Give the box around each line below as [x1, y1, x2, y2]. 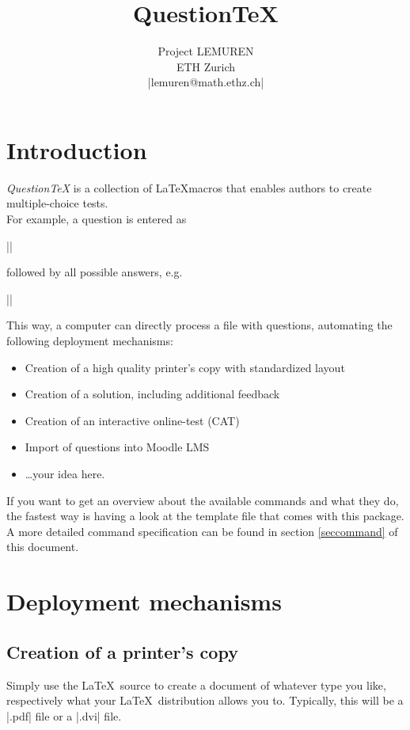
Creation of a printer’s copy [6, 639, 238, 663]
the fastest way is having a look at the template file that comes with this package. [6, 508, 404, 524]
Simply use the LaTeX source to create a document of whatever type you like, [6, 676, 386, 693]
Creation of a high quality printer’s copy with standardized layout [25, 359, 345, 375]
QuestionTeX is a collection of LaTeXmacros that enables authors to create [6, 179, 372, 196]
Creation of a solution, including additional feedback [25, 386, 280, 402]
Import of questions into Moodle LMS [25, 439, 210, 455]
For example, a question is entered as [6, 211, 187, 227]
